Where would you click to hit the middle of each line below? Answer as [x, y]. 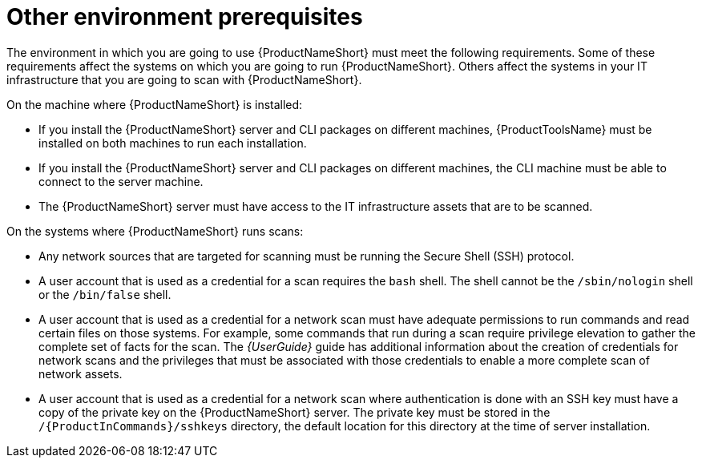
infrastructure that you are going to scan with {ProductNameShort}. [184, 79]
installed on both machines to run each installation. [173, 143]
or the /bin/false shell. [105, 294]
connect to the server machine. [121, 181]
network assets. [81, 373]
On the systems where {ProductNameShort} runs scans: [155, 231]
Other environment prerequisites [185, 17]
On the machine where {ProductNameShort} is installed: [155, 104]
